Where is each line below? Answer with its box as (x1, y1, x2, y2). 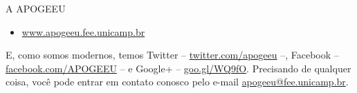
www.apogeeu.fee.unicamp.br (21, 24, 145, 39)
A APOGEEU (6, 1, 66, 15)
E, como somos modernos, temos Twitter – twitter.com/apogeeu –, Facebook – (6, 48, 339, 62)
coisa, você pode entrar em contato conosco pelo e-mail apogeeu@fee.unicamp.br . (6, 74, 349, 89)
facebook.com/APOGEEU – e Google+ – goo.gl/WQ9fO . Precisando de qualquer (6, 61, 351, 75)
